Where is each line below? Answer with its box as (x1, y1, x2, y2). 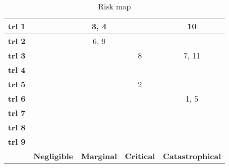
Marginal (81, 150, 117, 162)
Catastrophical (163, 150, 221, 162)
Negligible (33, 150, 73, 162)
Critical (125, 150, 155, 162)
